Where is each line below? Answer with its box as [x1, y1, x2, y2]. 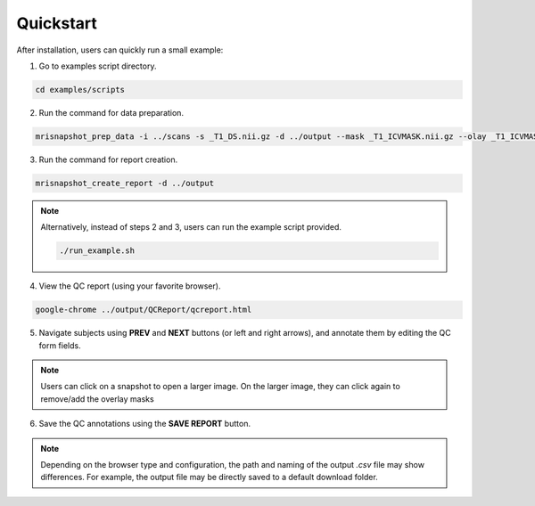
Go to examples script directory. [38, 61, 157, 71]
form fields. [38, 339, 81, 351]
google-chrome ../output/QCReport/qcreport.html [35, 305, 252, 315]
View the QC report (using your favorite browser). [38, 281, 221, 291]
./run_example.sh [59, 246, 136, 256]
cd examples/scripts [35, 85, 125, 94]
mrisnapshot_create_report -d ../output [35, 178, 214, 188]
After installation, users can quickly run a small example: [16, 45, 224, 55]
